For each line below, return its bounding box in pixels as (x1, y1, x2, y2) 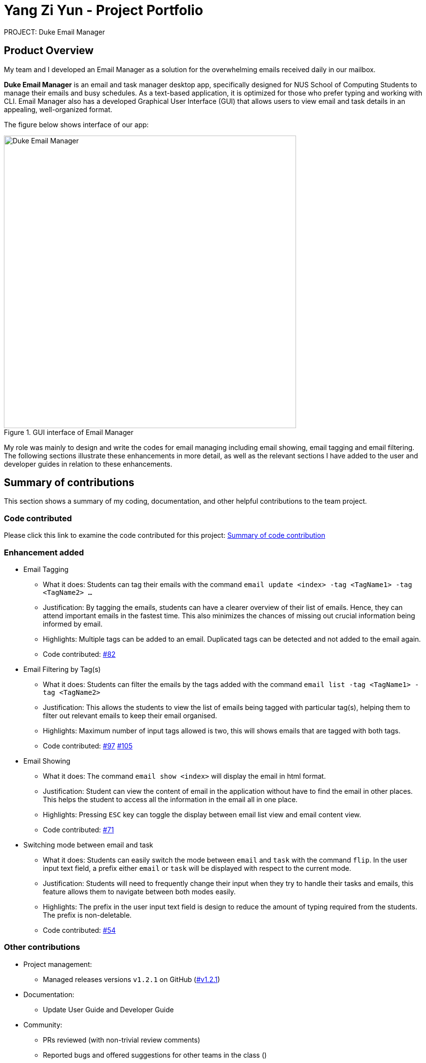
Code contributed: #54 (43, 925, 116, 934)
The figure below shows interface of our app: (4, 120, 149, 129)
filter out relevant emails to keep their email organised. (43, 711, 217, 720)
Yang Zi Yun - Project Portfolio (4, 2, 204, 19)
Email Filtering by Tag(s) (23, 665, 101, 673)
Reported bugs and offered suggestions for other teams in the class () (43, 1050, 267, 1059)
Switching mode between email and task (23, 840, 153, 849)
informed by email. (43, 619, 103, 628)
